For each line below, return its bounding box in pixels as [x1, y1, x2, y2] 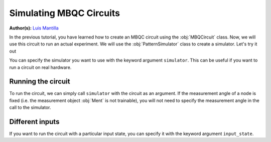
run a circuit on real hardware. [9, 64, 72, 70]
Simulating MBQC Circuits [9, 7, 120, 18]
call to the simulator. [9, 104, 51, 110]
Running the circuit [9, 77, 70, 86]
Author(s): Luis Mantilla [9, 25, 59, 31]
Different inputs [9, 117, 60, 126]
